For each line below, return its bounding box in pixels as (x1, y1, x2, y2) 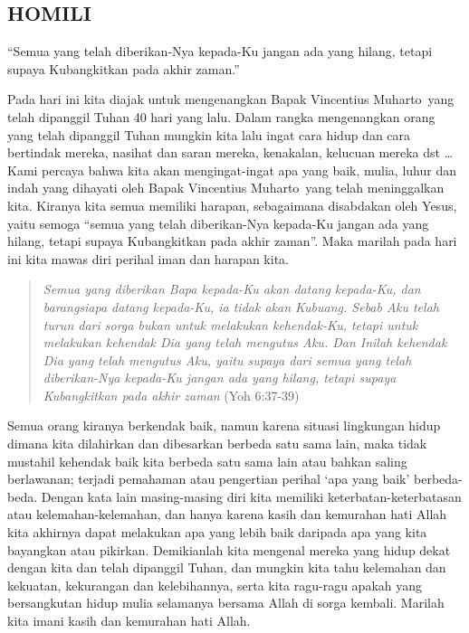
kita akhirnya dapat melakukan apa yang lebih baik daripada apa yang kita (7, 523, 427, 542)
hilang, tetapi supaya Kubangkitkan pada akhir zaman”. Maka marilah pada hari (7, 231, 457, 250)
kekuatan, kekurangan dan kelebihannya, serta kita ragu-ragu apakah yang (7, 575, 423, 594)
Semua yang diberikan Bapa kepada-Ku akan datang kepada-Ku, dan (43, 279, 421, 298)
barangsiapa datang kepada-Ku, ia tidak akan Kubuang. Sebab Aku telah (43, 297, 439, 316)
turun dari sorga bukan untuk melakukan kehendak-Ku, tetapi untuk (43, 315, 418, 334)
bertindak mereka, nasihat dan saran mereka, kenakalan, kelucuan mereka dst (7, 143, 441, 162)
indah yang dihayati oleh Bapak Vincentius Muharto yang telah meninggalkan (7, 178, 445, 197)
